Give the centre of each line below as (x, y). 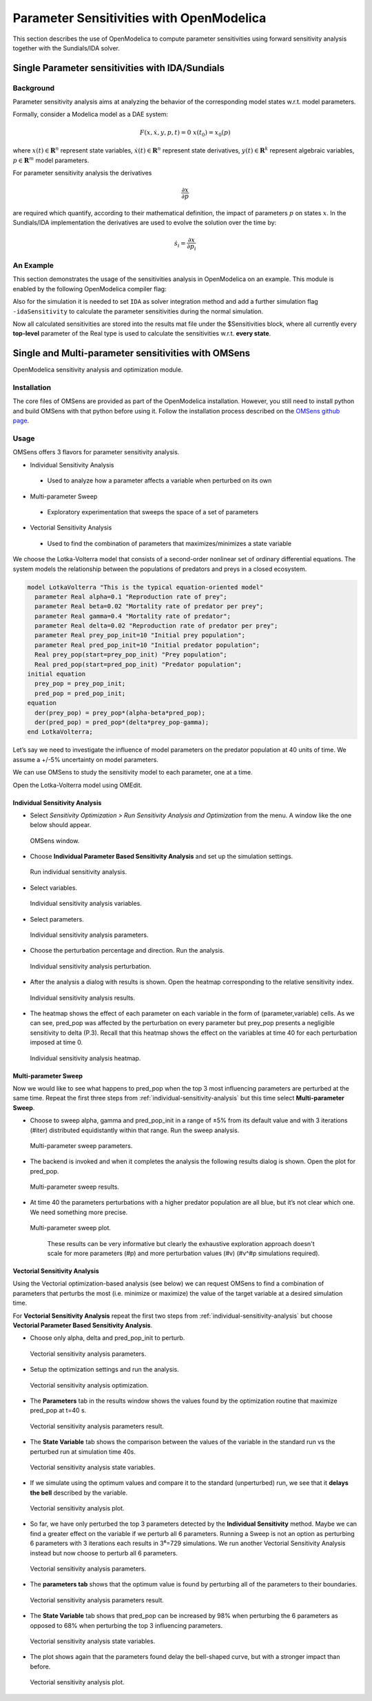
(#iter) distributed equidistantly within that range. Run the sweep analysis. (135, 1130)
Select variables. (54, 888)
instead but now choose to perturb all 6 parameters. (104, 1553)
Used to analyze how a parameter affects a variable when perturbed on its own (159, 480)
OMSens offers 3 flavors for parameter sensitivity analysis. (96, 452)
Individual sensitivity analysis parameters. (89, 935)
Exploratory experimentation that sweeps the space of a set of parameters (153, 512)
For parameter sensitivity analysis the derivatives (82, 173)
